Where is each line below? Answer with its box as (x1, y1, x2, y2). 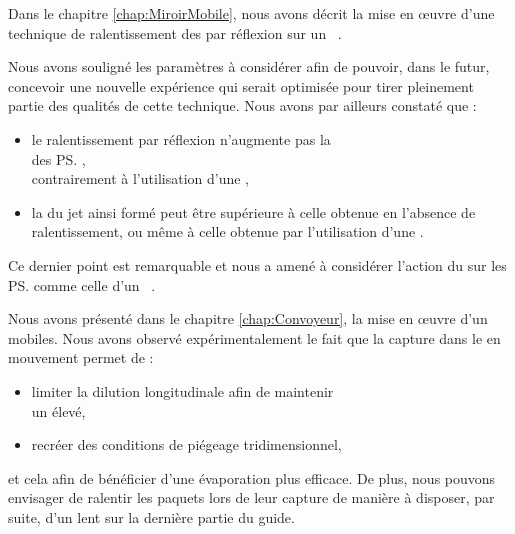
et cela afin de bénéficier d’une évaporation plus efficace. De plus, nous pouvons (8, 467, 496, 488)
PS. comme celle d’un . (8, 274, 156, 295)
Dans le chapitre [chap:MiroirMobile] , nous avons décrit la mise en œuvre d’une (8, 3, 495, 23)
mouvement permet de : (8, 347, 154, 368)
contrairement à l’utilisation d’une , (31, 168, 249, 189)
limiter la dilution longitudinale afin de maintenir (31, 380, 334, 401)
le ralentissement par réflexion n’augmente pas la (31, 128, 331, 149)
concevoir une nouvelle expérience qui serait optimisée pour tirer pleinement (8, 75, 474, 96)
